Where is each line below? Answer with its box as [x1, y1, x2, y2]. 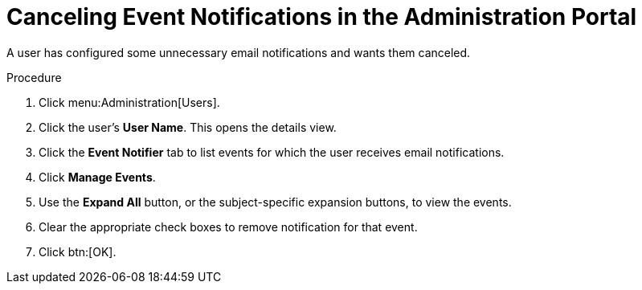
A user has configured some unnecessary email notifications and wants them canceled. [6, 45, 471, 59]
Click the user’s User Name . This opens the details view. [39, 120, 337, 134]
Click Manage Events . [39, 170, 156, 184]
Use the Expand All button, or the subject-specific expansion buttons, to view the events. [39, 194, 512, 209]
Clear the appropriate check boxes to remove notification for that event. [39, 219, 418, 234]
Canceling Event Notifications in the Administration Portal [6, 3, 637, 31]
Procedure [6, 70, 62, 84]
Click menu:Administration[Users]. [39, 95, 220, 109]
